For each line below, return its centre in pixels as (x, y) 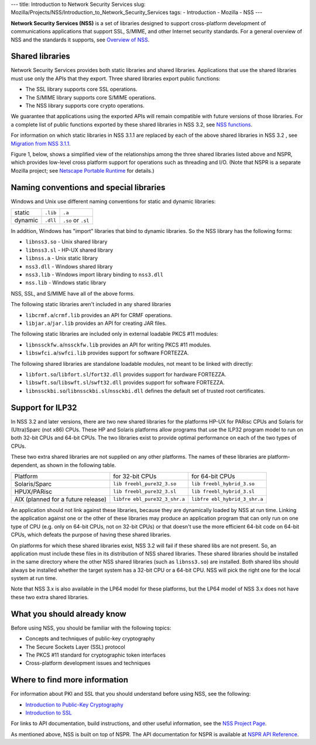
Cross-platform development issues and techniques (88, 663)
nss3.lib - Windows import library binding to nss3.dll (95, 274)
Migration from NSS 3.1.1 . (41, 143)
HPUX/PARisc (33, 492)
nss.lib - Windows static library (66, 283)
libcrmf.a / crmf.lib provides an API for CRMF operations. (99, 315)
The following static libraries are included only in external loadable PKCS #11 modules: (115, 334)
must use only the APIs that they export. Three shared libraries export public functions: (116, 78)
